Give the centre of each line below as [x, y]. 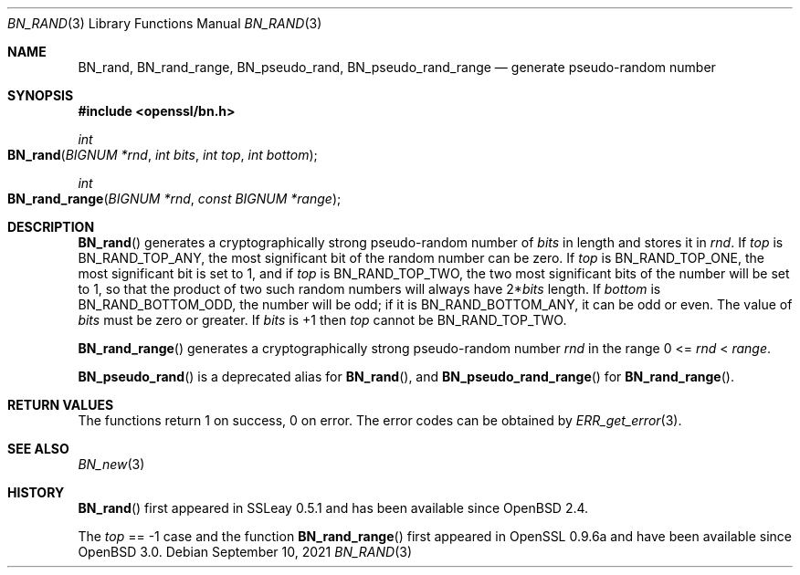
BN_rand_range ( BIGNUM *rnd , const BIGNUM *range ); [174, 199]
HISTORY [36, 492]
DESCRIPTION [51, 227]
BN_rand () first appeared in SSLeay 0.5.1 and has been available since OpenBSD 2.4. [333, 508]
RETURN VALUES [61, 405]
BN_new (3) [111, 464]
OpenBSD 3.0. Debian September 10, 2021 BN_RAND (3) [245, 552]
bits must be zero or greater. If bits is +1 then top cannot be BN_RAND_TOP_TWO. [322, 320]
